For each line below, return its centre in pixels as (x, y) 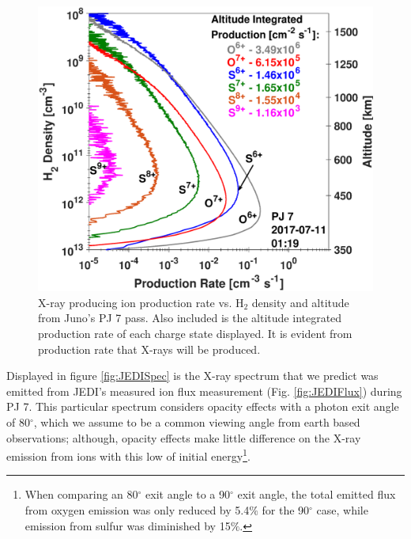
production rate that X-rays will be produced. (149, 349)
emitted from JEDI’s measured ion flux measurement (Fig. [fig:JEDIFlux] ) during (204, 391)
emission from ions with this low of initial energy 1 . (128, 455)
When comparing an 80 (81, 494)
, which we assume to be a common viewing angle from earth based (197, 421)
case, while (342, 510)
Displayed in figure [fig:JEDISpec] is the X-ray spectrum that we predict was (192, 376)
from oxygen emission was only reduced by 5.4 (137, 510)
